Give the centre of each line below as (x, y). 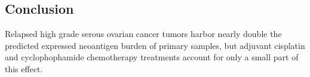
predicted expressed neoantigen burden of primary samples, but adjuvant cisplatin (155, 45)
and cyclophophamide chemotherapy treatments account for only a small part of (152, 57)
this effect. (24, 68)
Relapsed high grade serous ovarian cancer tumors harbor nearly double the (143, 34)
